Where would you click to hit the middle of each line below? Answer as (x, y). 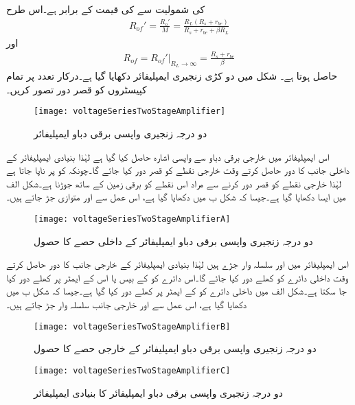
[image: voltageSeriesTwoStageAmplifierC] (132, 370)
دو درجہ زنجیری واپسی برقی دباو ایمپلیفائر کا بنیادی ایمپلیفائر (158, 392)
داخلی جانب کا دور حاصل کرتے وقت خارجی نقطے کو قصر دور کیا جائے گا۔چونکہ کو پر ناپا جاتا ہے (178, 170)
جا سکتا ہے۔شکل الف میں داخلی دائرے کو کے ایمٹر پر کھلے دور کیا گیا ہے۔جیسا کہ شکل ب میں (176, 291)
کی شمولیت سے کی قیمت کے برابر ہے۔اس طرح (106, 9)
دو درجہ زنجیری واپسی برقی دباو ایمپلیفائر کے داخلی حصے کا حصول (173, 241)
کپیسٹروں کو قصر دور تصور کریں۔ (77, 89)
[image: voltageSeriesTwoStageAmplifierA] (132, 219)
